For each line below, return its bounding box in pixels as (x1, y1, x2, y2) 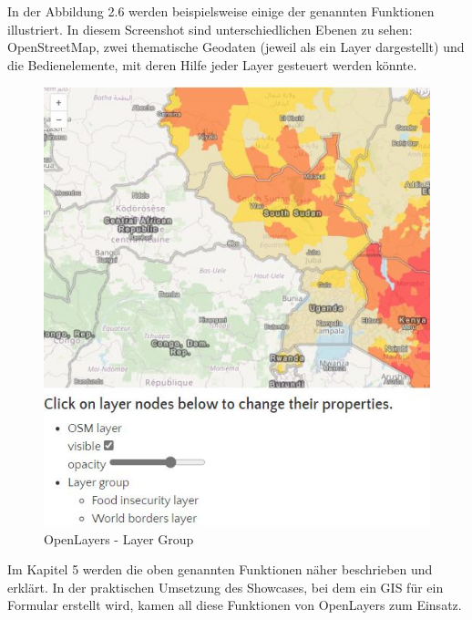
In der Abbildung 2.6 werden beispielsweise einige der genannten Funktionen (7, 2, 435, 20)
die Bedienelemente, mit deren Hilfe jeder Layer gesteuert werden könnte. (7, 55, 417, 74)
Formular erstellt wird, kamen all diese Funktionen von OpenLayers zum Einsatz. (7, 595, 462, 615)
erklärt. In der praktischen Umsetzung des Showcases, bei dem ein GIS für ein (7, 577, 444, 596)
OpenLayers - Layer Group (44, 529, 194, 548)
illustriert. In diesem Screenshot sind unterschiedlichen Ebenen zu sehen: (7, 19, 413, 38)
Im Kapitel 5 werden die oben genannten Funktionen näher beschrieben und (7, 560, 433, 579)
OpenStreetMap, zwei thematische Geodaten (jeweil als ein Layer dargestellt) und (7, 37, 465, 57)
